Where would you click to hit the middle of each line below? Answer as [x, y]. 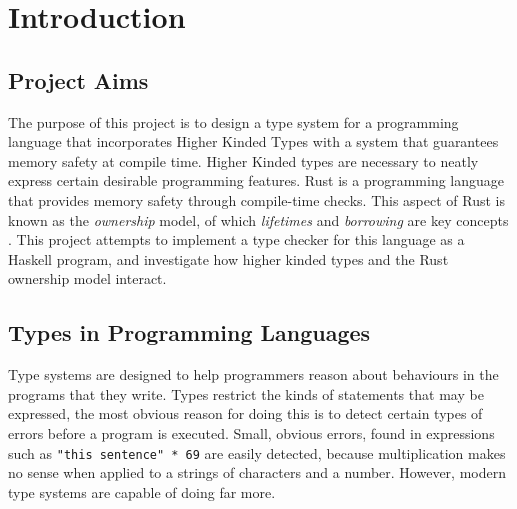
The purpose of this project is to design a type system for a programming [233, 121]
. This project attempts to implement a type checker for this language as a [236, 239]
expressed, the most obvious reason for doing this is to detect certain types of [245, 413]
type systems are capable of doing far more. [142, 491]
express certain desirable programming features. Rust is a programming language [256, 180]
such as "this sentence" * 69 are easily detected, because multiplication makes [257, 452]
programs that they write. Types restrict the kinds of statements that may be [246, 393]
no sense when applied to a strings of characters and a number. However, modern [257, 472]
